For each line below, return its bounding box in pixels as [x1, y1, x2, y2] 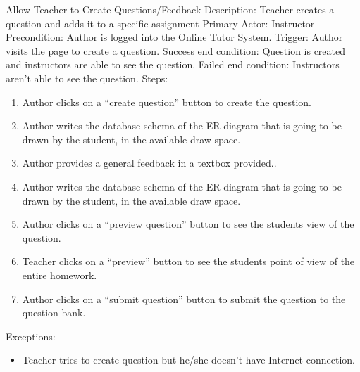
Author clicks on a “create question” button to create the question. [22, 94, 312, 109]
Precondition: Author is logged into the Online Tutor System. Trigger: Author [6, 30, 343, 44]
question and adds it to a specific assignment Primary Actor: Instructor [6, 15, 315, 30]
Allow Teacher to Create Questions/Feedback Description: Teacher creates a [6, 2, 335, 16]
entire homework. [22, 267, 97, 282]
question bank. [22, 305, 86, 320]
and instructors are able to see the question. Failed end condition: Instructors [6, 57, 340, 72]
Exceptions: [6, 328, 56, 343]
